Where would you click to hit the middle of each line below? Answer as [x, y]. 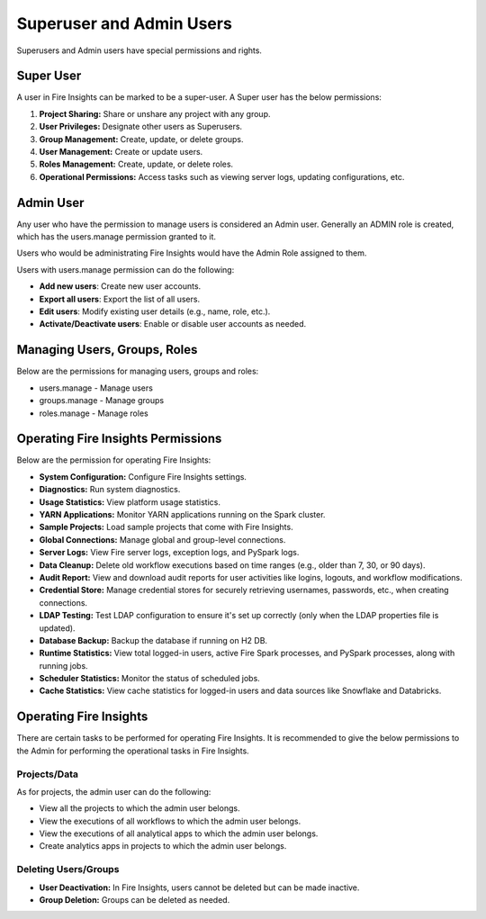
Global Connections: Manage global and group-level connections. [162, 539]
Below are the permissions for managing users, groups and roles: [138, 371]
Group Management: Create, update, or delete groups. [141, 139]
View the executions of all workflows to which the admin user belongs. [170, 821]
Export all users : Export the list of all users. [120, 299]
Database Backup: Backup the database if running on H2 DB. [153, 640]
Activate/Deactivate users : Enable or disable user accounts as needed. [172, 324]
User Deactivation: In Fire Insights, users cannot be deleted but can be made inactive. [199, 887]
